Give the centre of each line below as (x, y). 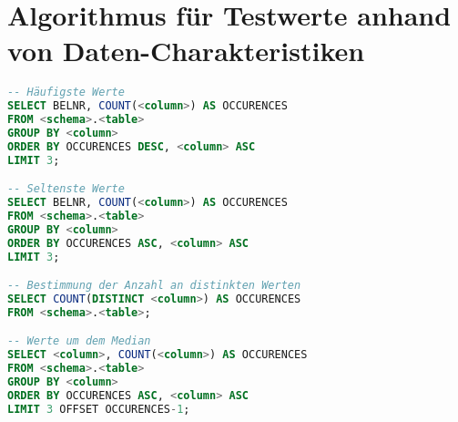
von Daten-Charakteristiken (186, 51)
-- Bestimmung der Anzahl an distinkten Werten (154, 286)
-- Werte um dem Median (79, 341)
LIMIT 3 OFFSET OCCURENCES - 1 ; (99, 409)
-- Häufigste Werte (66, 93)
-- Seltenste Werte (66, 189)
